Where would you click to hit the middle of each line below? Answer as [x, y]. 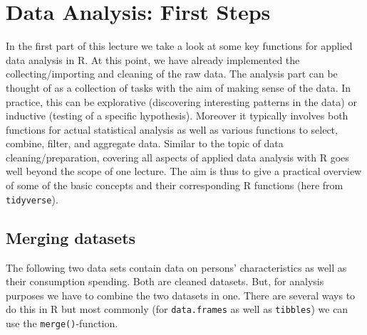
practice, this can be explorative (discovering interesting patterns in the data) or [181, 101]
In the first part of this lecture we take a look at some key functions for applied [179, 46]
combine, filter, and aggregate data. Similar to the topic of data [145, 143]
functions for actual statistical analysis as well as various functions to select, [172, 129]
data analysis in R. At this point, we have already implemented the [153, 59]
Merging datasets [71, 237]
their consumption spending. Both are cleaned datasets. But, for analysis [165, 281]
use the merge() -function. [62, 323]
